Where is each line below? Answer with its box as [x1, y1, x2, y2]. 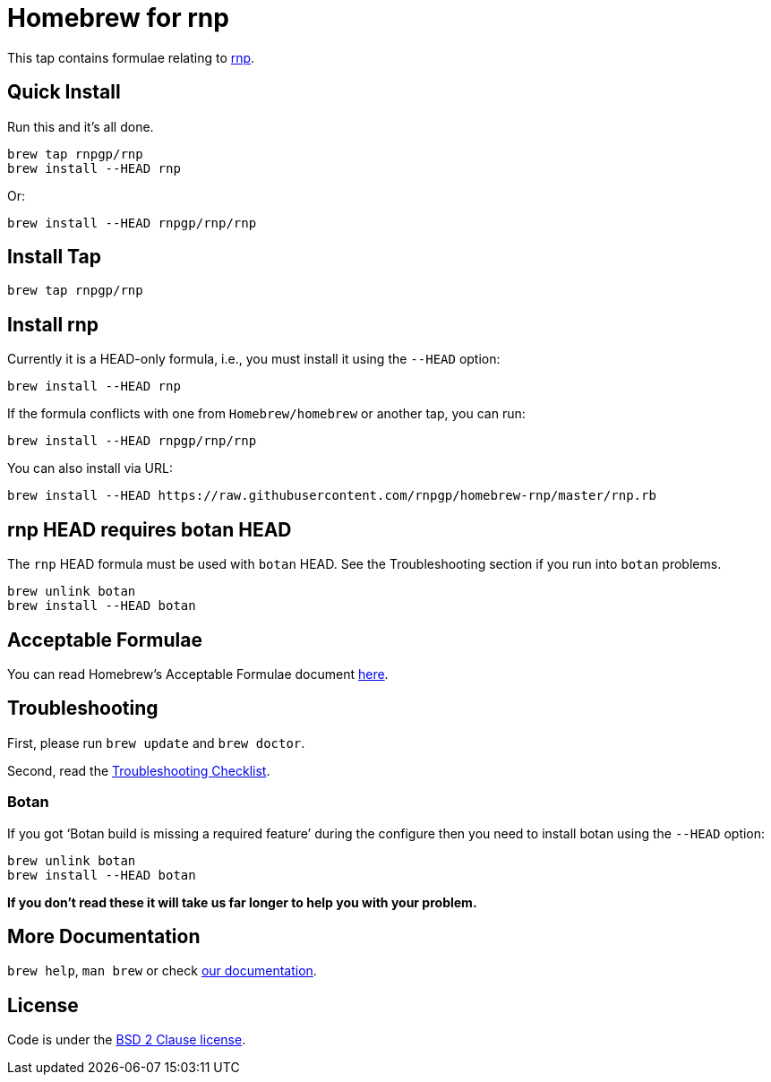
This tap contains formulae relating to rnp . [7, 49, 255, 65]
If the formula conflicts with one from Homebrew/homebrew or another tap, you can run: [7, 406, 526, 422]
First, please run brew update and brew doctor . [7, 734, 305, 751]
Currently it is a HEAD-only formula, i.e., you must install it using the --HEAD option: [7, 351, 501, 367]
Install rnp [7, 313, 99, 336]
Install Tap [7, 245, 101, 269]
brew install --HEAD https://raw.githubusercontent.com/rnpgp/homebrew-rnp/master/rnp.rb [7, 488, 656, 503]
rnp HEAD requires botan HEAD [7, 518, 292, 541]
